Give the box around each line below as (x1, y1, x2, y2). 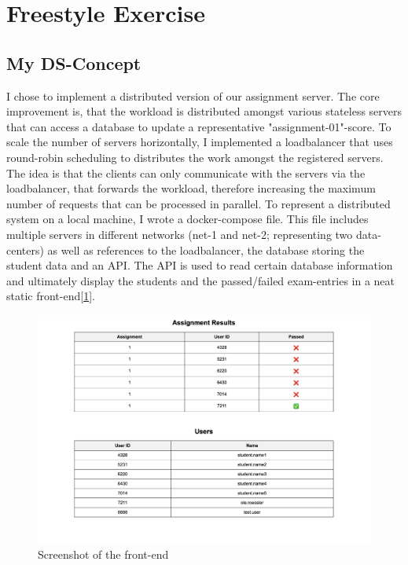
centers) (6, 241, 44, 258)
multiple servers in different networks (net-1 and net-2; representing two (6, 226, 353, 242)
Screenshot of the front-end (38, 545, 169, 562)
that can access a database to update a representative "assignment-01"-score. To (6, 118, 391, 134)
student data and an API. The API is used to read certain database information (6, 257, 393, 273)
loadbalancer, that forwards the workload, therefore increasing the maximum (6, 180, 376, 196)
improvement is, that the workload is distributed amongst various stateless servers (6, 103, 402, 119)
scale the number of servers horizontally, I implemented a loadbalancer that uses (6, 134, 393, 150)
